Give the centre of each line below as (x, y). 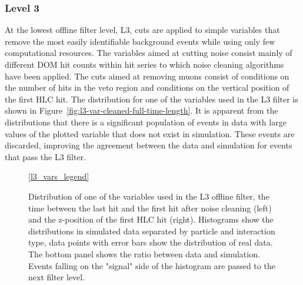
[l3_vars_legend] (59, 176)
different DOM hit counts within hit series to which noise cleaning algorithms (144, 64)
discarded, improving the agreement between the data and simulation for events (149, 145)
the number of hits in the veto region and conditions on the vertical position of (147, 87)
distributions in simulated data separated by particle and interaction (152, 231)
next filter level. (57, 277)
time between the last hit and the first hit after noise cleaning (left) (150, 208)
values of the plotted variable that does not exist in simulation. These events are (150, 133)
